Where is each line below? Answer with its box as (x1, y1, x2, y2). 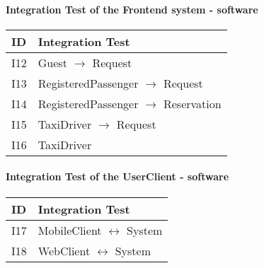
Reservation (163, 95, 222, 112)
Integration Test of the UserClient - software (6, 169, 229, 184)
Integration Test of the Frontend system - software (6, 1, 258, 16)
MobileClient (38, 221, 102, 238)
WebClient (38, 242, 91, 259)
